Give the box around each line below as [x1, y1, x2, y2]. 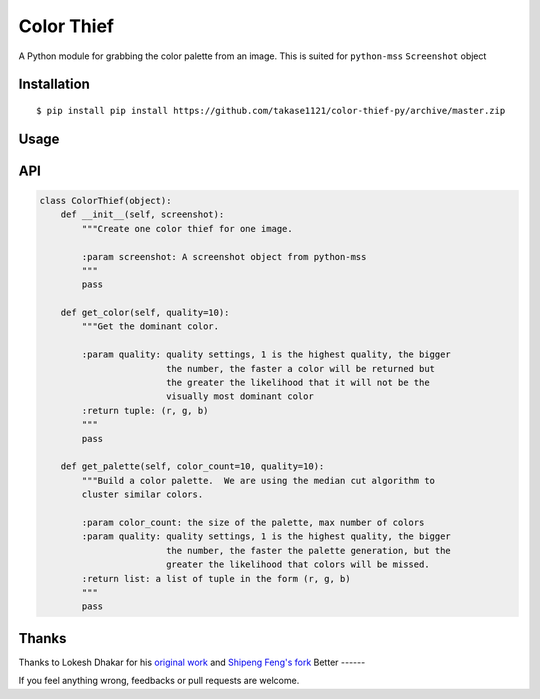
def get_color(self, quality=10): [60, 307, 230, 319]
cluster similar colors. [81, 489, 204, 500]
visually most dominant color [165, 391, 314, 402]
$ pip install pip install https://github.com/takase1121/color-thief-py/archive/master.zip [36, 105, 506, 116]
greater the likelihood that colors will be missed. [165, 559, 430, 570]
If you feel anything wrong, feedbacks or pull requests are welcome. [18, 675, 300, 687]
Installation [18, 76, 90, 93]
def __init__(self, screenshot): [60, 209, 225, 220]
